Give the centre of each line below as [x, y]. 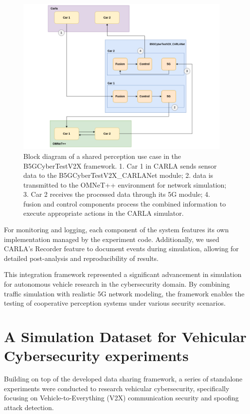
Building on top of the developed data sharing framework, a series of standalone [123, 379]
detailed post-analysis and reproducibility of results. [81, 258]
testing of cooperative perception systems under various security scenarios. [115, 303]
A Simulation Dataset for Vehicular [125, 336]
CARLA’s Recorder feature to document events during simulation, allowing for [121, 249]
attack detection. [29, 407]
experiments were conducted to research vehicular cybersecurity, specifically [117, 388]
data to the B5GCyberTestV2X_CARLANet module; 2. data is [118, 175]
